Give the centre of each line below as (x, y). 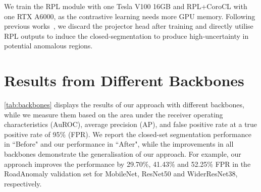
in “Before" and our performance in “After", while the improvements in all (119, 144)
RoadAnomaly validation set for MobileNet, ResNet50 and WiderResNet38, (121, 174)
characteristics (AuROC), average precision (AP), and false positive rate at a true (131, 124)
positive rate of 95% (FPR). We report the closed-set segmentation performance (128, 134)
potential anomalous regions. (48, 46)
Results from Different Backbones (124, 80)
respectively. (23, 183)
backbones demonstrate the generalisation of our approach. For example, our (123, 154)
